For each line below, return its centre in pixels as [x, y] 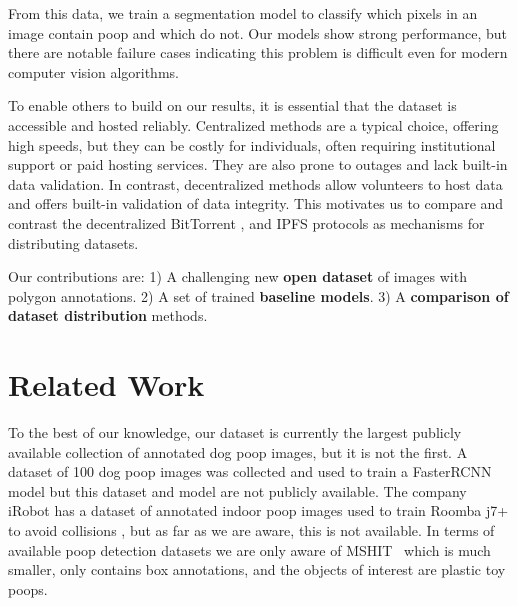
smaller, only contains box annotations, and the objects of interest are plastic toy [257, 569]
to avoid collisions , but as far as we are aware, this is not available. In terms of [251, 530]
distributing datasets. [73, 242]
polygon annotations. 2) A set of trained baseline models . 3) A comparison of [258, 295]
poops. [28, 588]
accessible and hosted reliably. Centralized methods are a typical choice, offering [253, 124]
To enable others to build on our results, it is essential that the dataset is [232, 105]
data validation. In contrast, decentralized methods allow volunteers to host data [255, 183]
